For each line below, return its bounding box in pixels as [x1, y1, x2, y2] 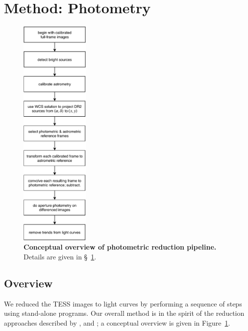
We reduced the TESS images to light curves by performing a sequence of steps [4, 298, 242, 308]
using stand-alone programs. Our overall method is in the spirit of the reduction [4, 308, 245, 318]
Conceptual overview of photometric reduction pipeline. [24, 242, 217, 252]
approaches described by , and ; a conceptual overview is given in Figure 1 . [4, 317, 230, 328]
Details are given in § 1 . [24, 251, 97, 261]
